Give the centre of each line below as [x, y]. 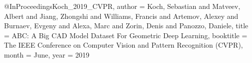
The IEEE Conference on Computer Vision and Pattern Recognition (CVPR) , [124, 45]
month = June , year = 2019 [47, 54]
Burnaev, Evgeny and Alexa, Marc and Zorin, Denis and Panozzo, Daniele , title [126, 26]
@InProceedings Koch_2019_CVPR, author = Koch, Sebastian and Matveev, [122, 6]
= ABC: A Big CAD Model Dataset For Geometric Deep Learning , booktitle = [126, 35]
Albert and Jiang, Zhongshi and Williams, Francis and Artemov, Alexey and [121, 16]
